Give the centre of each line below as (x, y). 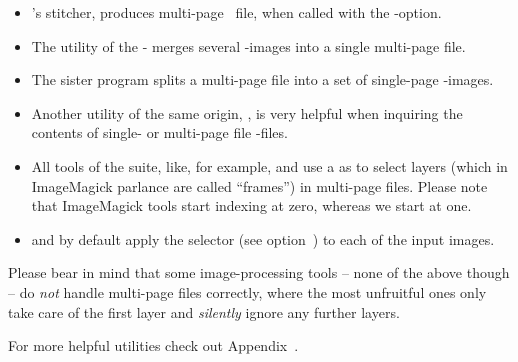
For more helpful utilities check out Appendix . (153, 345)
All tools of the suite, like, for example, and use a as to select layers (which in (269, 165)
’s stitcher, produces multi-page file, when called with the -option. (236, 12)
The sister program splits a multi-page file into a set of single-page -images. (262, 79)
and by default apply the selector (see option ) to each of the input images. (263, 238)
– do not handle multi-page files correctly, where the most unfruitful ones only (247, 291)
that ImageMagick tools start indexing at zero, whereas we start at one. (251, 205)
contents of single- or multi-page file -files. (159, 132)
